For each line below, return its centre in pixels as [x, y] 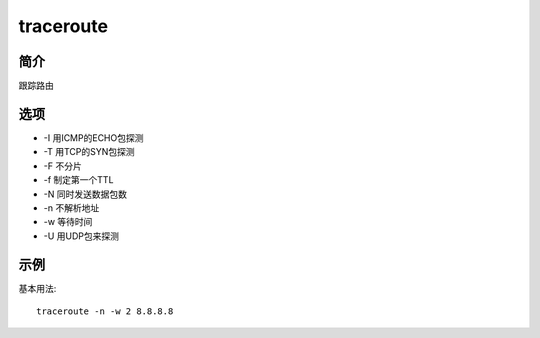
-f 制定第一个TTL [78, 180]
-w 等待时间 [68, 222]
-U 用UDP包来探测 [81, 236]
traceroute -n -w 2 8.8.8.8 [105, 311]
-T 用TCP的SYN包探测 [89, 152]
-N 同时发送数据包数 [85, 194]
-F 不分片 [62, 166]
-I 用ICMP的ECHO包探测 [93, 137]
